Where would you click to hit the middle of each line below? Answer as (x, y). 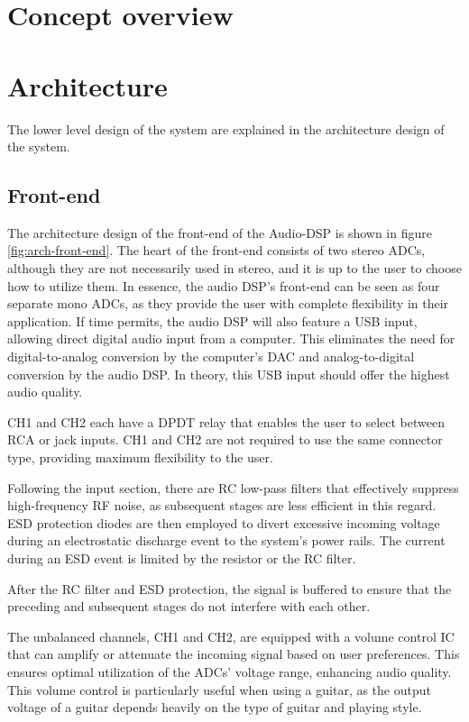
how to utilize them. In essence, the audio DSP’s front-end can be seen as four (224, 285)
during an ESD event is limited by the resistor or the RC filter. (182, 557)
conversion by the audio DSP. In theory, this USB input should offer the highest (229, 374)
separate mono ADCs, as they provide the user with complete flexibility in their (228, 303)
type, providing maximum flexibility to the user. (140, 457)
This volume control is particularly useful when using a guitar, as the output (219, 689)
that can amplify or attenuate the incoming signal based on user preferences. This (234, 654)
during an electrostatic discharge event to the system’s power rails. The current (226, 540)
